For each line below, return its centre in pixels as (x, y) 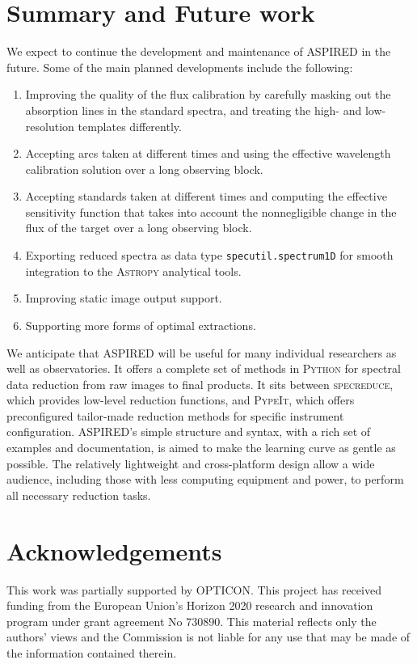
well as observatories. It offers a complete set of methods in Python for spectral (204, 368)
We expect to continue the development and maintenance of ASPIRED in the (199, 51)
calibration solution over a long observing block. (144, 169)
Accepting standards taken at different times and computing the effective (206, 196)
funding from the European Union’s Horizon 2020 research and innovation (190, 605)
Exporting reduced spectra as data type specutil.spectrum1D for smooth (209, 255)
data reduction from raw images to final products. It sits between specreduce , (200, 384)
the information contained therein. (92, 652)
